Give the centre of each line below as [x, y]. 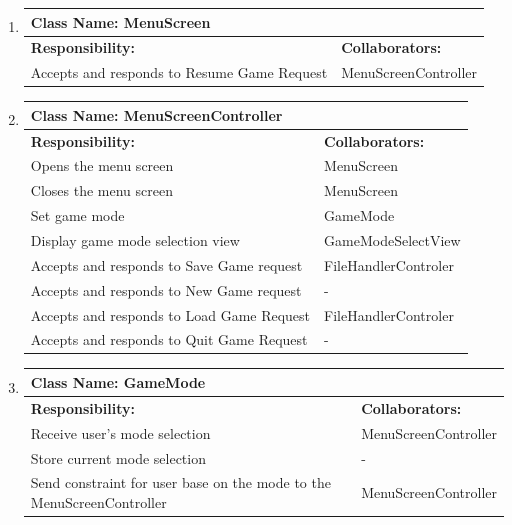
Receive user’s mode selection [120, 432]
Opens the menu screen [102, 165]
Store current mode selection [118, 457]
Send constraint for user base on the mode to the [180, 482]
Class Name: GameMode [118, 381]
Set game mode [77, 215]
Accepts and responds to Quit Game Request [169, 339]
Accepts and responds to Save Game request [166, 264]
